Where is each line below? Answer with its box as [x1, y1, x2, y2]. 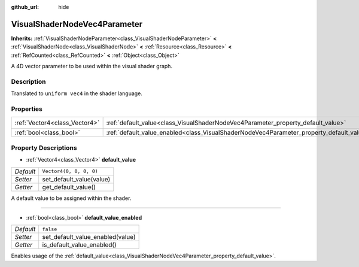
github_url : [11, 4, 39, 10]
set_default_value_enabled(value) [42, 233, 136, 241]
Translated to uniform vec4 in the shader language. [11, 90, 143, 97]
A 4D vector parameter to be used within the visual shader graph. [11, 63, 173, 70]
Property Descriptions [11, 144, 77, 152]
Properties [11, 105, 43, 113]
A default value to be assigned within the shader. [11, 195, 132, 202]
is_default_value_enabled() [42, 241, 117, 249]
